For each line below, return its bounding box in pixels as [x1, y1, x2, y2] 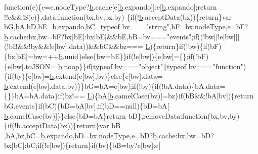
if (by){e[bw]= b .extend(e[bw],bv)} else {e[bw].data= [8, 71, 163, 81]
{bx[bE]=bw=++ [4, 50, 59, 61]
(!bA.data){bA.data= [158, 80, 226, 91]
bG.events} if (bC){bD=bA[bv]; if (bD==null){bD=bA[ [4, 100, 169, 111]
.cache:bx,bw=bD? [156, 130, 214, 140]
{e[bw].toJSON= [4, 61, 56, 71]
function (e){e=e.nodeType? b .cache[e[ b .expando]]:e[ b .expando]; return [4, 2, 217, 12]
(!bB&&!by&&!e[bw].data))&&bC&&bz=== [4, 41, 143, 52]
